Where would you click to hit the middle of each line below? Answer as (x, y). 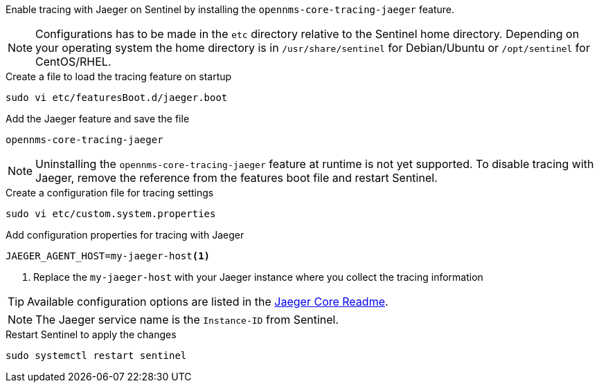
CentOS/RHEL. (73, 62)
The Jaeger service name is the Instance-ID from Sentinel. (187, 320)
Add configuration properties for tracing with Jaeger (125, 235)
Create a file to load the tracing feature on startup (119, 76)
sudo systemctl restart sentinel (96, 355)
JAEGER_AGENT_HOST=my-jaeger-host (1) (108, 256)
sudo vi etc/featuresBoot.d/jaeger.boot (117, 98)
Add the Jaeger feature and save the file (98, 119)
